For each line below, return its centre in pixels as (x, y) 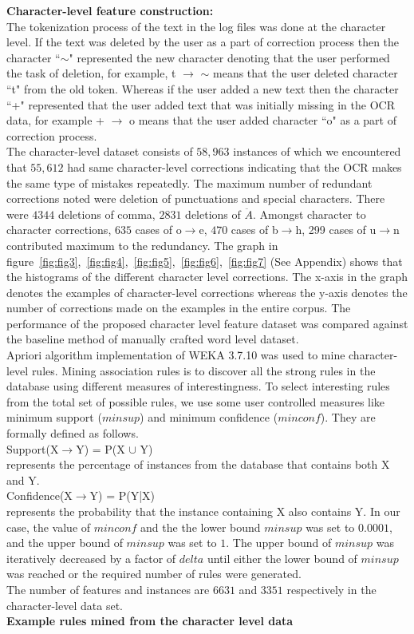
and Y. (23, 479)
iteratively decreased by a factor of (91, 558)
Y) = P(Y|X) (122, 495)
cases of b (254, 230)
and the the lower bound (201, 527)
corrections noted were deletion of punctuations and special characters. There (196, 198)
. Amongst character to (309, 214)
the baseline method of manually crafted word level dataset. (153, 339)
